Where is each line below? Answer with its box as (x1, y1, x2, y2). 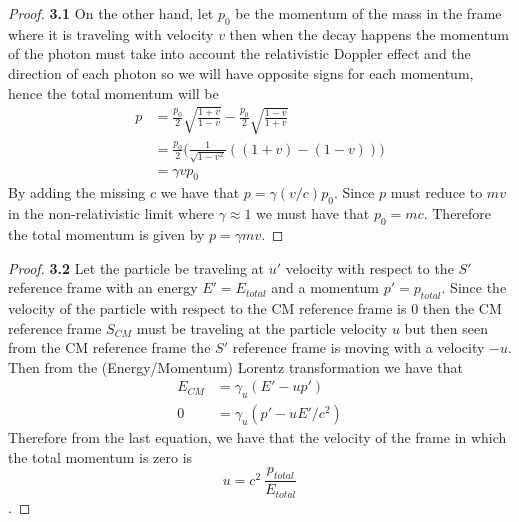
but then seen (404, 317, 488, 338)
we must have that (256, 203, 370, 224)
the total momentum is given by (8, 223, 205, 244)
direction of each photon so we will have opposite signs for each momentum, (8, 62, 474, 83)
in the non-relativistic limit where (8, 203, 214, 224)
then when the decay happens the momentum (229, 23, 509, 44)
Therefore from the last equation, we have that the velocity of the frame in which (8, 427, 507, 448)
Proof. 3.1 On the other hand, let (8, 3, 214, 23)
